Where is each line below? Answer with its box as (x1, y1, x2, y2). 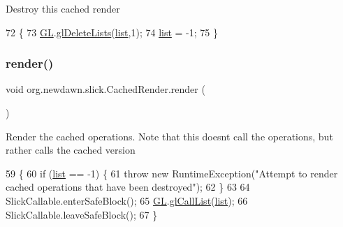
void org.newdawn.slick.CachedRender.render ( (6, 82, 205, 96)
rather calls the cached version (6, 142, 136, 157)
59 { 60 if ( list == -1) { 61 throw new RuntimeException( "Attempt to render (6, 166, 338, 180)
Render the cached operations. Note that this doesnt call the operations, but (6, 129, 333, 143)
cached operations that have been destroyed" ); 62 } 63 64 (6, 180, 250, 194)
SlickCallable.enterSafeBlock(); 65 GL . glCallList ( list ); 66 (6, 193, 248, 207)
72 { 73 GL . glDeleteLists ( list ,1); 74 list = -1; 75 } (6, 24, 218, 39)
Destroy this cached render (6, 1, 120, 15)
